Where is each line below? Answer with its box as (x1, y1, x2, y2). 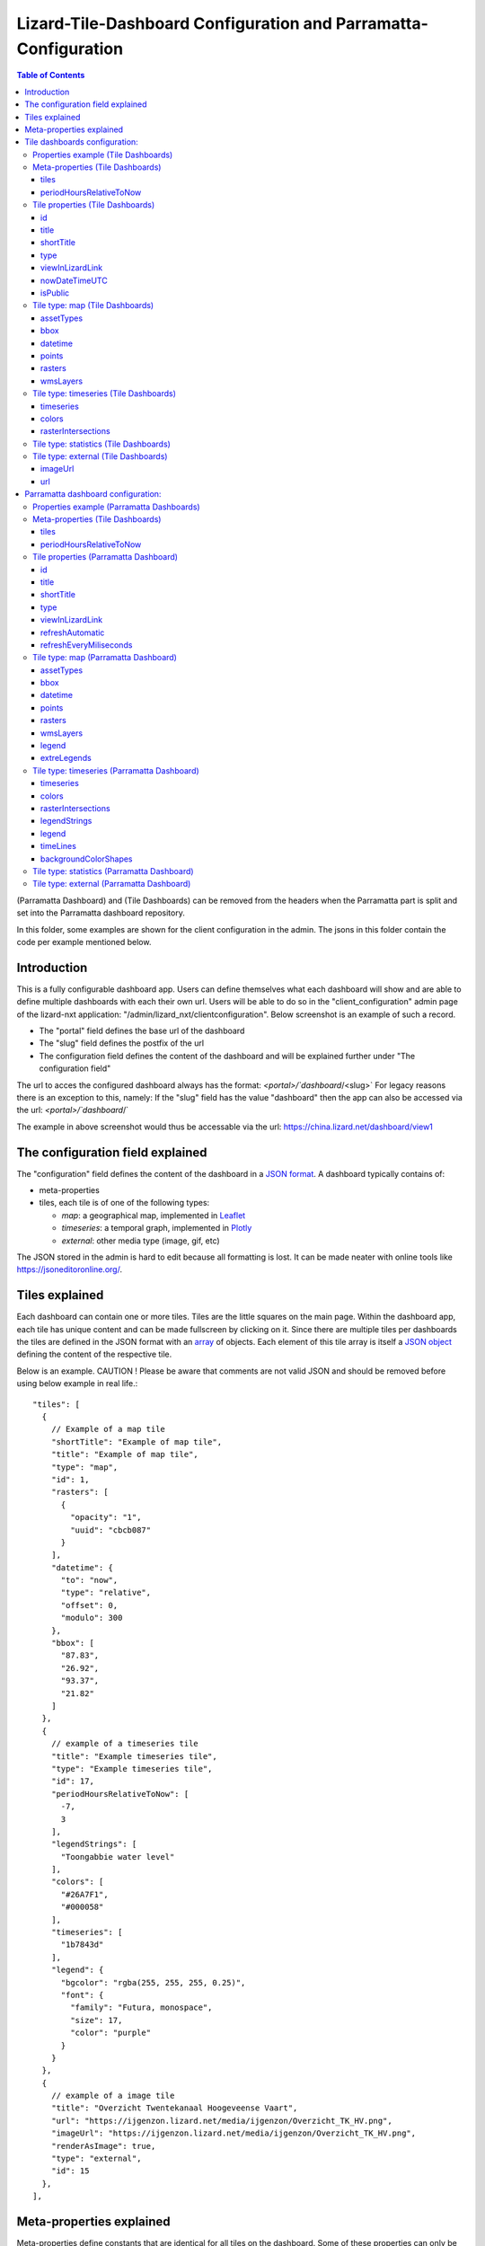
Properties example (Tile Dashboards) (32, 149, 173, 160)
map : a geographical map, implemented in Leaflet (61, 1209, 246, 1221)
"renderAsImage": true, (50, 2141, 156, 2151)
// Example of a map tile (50, 1424, 166, 1435)
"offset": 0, (60, 1600, 119, 1610)
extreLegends (40, 753, 92, 764)
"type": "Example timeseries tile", (50, 1764, 213, 1773)
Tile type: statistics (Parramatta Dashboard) (32, 865, 194, 876)
